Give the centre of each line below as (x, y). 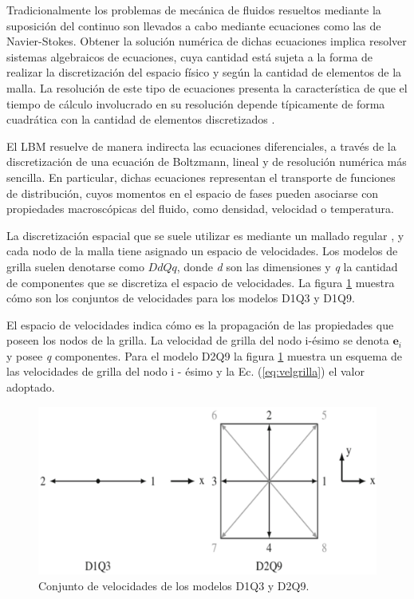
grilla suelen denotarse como (75, 266)
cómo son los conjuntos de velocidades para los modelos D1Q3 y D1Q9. (181, 298)
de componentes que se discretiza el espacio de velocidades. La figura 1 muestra (201, 282)
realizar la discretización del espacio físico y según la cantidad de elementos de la (204, 72)
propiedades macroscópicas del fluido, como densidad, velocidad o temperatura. (200, 209)
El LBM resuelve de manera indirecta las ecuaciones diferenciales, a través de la (201, 146)
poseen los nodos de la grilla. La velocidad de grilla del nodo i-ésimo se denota (198, 340)
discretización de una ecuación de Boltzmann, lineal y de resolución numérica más (207, 162)
